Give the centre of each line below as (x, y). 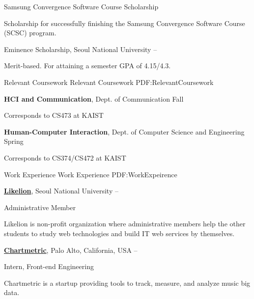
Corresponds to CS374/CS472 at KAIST (65, 157)
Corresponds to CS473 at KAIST (54, 115)
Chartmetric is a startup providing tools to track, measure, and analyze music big (127, 283)
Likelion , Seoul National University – (61, 191)
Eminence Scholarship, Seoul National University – (81, 49)
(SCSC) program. (30, 33)
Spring (14, 141)
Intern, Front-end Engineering (49, 266)
